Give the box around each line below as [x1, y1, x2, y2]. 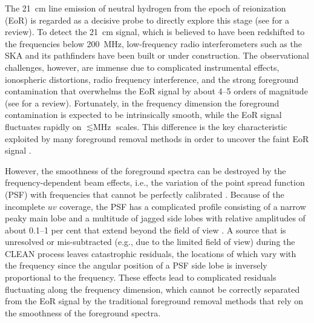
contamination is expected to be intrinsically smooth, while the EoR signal [5, 108, 282, 121]
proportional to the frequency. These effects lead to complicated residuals [5, 271, 276, 284]
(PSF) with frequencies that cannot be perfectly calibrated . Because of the [5, 188, 284, 200]
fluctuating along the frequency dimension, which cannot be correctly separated [5, 282, 300, 295]
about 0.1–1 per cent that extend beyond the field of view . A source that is [5, 223, 286, 236]
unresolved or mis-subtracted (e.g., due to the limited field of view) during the [5, 235, 295, 248]
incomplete [5, 200, 45, 212]
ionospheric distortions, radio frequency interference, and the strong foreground [5, 73, 299, 85]
